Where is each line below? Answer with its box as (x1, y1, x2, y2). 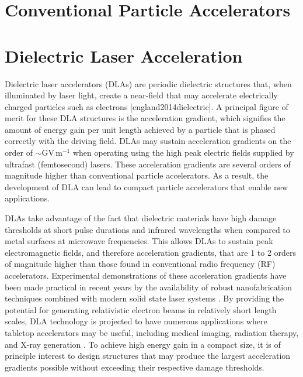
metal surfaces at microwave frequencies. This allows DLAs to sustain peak (5, 235, 273, 247)
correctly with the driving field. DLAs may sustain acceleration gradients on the (5, 135, 291, 147)
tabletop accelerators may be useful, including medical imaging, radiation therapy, (5, 326, 299, 338)
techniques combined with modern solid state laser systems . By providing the (5, 292, 284, 304)
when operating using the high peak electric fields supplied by (72, 146, 294, 159)
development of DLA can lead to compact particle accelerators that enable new (5, 180, 288, 193)
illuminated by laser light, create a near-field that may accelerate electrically (5, 89, 278, 101)
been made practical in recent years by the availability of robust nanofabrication (5, 280, 292, 293)
